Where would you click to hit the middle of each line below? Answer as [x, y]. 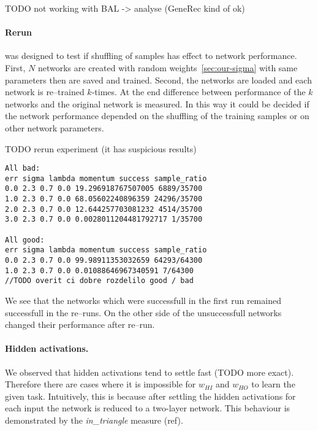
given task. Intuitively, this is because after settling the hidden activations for [150, 396]
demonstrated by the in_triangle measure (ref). [94, 420]
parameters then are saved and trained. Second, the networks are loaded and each [158, 80]
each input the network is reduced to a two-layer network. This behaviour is [148, 408]
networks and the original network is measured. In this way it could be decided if [157, 103]
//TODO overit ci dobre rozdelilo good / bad [99, 281]
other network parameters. [55, 127]
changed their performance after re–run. [80, 324]
